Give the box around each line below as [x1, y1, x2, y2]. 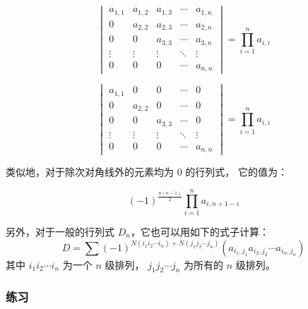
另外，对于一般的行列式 [6, 224, 114, 238]
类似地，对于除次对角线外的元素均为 [6, 164, 174, 179]
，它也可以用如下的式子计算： [130, 224, 269, 238]
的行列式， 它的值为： [185, 164, 288, 179]
